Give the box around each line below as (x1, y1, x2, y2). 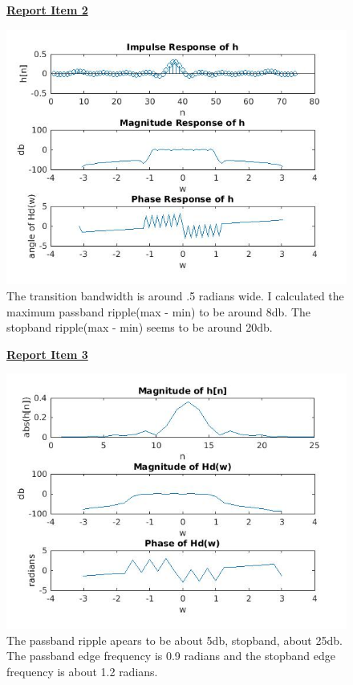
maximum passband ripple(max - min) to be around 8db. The (6, 303, 311, 320)
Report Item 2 (6, 2, 88, 18)
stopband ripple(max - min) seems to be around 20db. (6, 319, 273, 336)
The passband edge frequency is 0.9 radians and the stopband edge (6, 647, 335, 664)
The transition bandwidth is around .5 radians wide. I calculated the (6, 287, 344, 304)
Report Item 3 (6, 345, 88, 362)
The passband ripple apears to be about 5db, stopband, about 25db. (6, 631, 343, 648)
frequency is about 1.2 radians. (6, 663, 158, 679)
